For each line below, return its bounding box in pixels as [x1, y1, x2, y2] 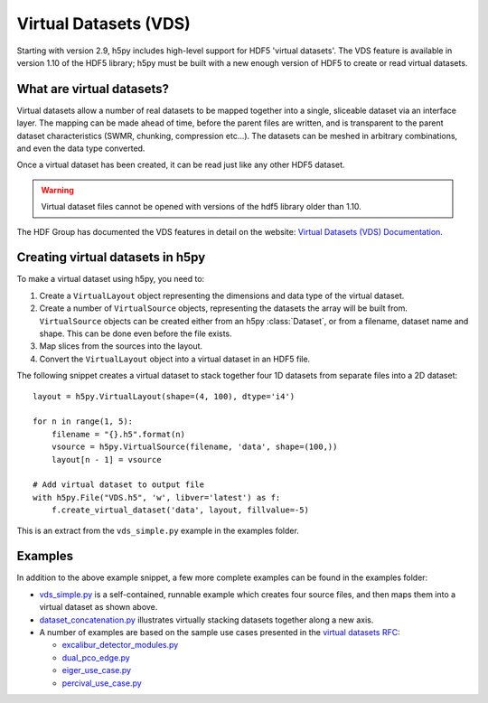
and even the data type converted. [16, 143, 145, 154]
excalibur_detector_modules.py [61, 640, 179, 651]
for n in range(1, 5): [33, 417, 134, 426]
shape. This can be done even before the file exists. [39, 328, 232, 339]
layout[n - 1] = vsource [51, 455, 162, 464]
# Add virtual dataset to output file [33, 480, 205, 490]
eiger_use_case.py [61, 665, 131, 676]
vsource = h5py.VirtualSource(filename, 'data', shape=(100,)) [51, 442, 338, 452]
